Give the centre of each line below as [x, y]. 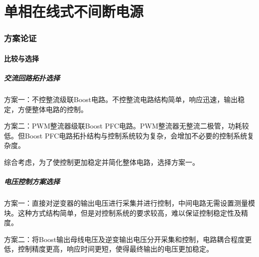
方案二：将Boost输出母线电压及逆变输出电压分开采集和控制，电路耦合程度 [125, 239]
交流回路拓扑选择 [32, 78]
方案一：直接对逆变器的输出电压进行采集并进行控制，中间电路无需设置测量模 [129, 203]
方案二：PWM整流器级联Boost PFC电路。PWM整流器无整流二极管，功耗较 [127, 126]
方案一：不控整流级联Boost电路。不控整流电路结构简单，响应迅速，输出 [121, 99]
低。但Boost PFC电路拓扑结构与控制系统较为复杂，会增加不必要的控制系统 [126, 135]
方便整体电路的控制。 [53, 109]
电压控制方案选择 [32, 182]
